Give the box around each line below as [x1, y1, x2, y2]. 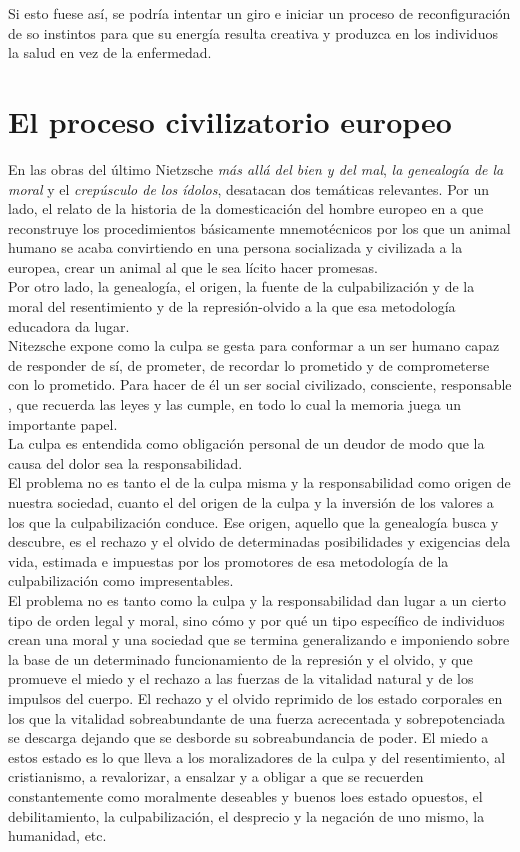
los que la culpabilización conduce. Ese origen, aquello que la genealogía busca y [8, 511, 499, 532]
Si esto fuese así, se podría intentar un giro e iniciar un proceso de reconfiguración [8, 3, 511, 23]
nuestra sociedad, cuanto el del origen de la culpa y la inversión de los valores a [8, 492, 494, 512]
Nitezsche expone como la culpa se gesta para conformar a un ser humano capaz [8, 335, 500, 356]
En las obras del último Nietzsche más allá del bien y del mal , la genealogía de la [8, 158, 504, 179]
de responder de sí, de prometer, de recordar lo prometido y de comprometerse [8, 354, 490, 375]
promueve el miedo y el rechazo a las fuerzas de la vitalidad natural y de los [8, 668, 474, 689]
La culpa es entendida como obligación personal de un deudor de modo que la [8, 433, 485, 454]
